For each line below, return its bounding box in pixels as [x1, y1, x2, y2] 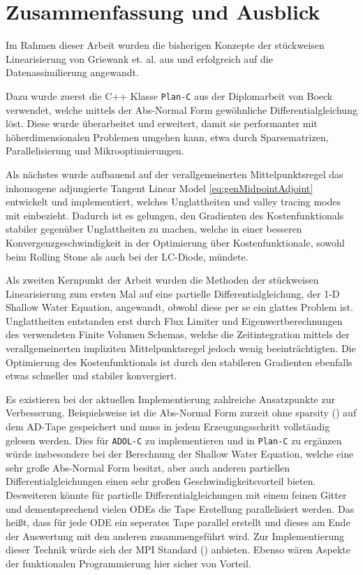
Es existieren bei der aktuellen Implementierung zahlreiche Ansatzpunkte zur [6, 391, 335, 406]
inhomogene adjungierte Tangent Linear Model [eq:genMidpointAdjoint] [6, 180, 313, 195]
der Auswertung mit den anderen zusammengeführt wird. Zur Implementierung [6, 528, 345, 543]
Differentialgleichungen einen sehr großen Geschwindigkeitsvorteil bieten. [6, 474, 316, 488]
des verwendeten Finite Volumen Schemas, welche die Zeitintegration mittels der [6, 327, 350, 342]
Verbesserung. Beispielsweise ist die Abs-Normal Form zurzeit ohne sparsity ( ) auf [6, 405, 357, 420]
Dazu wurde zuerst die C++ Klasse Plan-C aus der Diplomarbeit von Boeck [6, 88, 333, 103]
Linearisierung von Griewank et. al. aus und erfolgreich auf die [6, 51, 273, 66]
